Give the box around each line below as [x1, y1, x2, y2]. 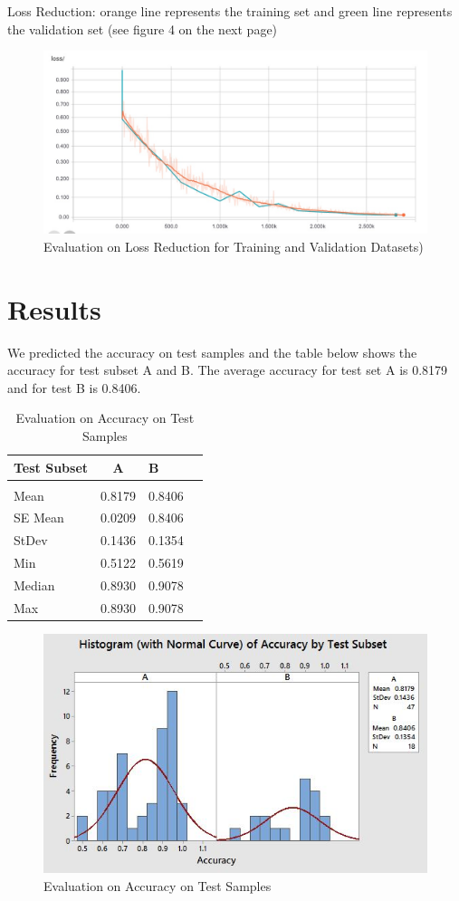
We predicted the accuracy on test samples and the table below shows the [7, 342, 417, 361]
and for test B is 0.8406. [7, 378, 141, 397]
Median [14, 576, 55, 594]
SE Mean [14, 508, 64, 527]
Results [7, 290, 101, 327]
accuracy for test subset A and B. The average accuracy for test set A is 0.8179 [7, 360, 448, 379]
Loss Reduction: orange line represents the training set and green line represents [7, 2, 453, 20]
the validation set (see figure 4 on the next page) [7, 19, 278, 38]
